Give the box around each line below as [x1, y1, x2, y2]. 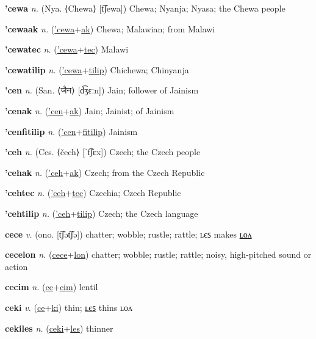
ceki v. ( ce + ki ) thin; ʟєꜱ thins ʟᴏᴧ [5, 301, 132, 313]
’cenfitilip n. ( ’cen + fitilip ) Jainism [5, 125, 138, 137]
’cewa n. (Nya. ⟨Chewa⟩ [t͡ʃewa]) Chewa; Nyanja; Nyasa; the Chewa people [5, 2, 285, 14]
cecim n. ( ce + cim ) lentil [5, 280, 98, 293]
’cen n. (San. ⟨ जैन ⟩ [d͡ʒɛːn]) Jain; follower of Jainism [5, 84, 199, 97]
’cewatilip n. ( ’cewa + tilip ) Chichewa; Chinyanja [5, 63, 189, 76]
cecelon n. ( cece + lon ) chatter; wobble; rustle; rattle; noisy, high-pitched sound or [5, 248, 312, 261]
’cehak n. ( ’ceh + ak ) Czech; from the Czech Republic [5, 166, 205, 178]
